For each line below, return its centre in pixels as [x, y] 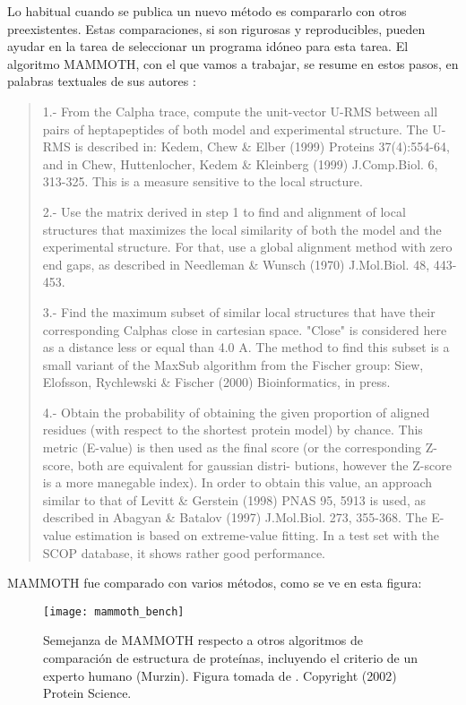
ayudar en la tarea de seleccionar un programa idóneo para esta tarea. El [208, 46]
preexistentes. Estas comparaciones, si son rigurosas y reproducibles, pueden [216, 28]
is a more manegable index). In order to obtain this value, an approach [237, 482]
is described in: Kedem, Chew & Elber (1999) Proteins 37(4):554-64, [262, 146]
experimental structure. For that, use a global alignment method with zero [247, 247]
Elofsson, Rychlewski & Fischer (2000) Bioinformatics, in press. [216, 382]
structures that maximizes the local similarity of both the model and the [242, 229]
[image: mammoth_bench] [114, 611]
